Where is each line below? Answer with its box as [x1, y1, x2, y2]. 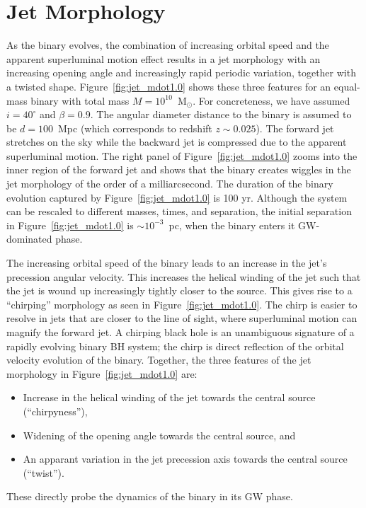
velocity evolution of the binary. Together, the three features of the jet [6, 352, 311, 367]
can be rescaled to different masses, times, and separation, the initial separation [6, 204, 352, 219]
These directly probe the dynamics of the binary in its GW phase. [6, 489, 293, 504]
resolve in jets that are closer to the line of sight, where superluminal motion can [6, 311, 358, 325]
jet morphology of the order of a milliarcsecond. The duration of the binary [6, 176, 333, 191]
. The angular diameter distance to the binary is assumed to [90, 107, 352, 122]
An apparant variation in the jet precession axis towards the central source [23, 451, 348, 466]
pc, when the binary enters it [168, 217, 295, 232]
